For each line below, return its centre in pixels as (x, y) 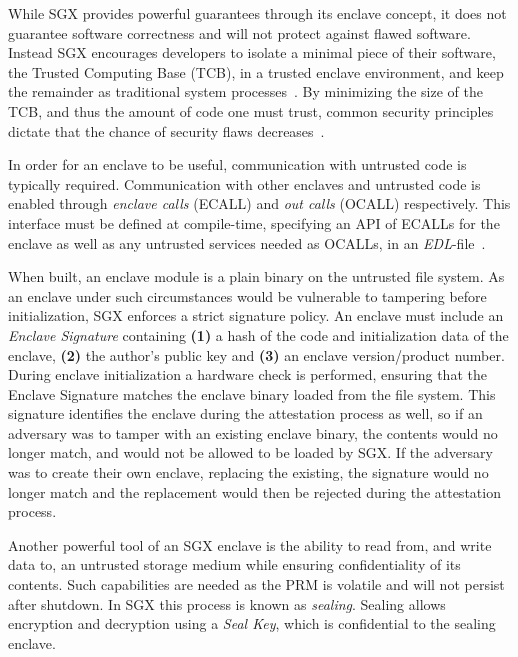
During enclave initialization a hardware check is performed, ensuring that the (247, 374)
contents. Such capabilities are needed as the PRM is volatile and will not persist (256, 584)
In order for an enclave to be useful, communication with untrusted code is (237, 164)
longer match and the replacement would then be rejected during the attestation (254, 491)
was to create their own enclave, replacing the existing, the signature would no (248, 472)
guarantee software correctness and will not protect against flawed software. (239, 32)
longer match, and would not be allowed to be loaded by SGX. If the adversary (250, 452)
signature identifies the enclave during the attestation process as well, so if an (245, 413)
